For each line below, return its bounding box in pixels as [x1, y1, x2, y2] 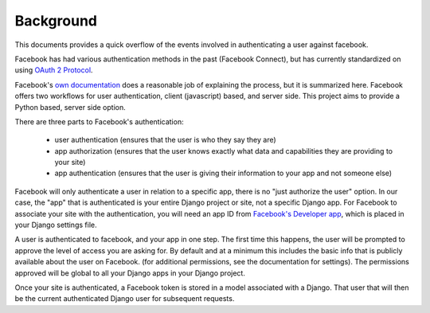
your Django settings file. [14, 220, 97, 230]
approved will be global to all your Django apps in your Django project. [14, 268, 246, 278]
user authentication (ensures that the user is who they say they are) [54, 135, 276, 145]
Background [14, 12, 97, 29]
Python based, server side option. [14, 102, 127, 112]
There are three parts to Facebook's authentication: [14, 116, 184, 127]
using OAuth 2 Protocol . [14, 65, 93, 75]
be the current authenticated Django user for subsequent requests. [14, 294, 235, 303]
